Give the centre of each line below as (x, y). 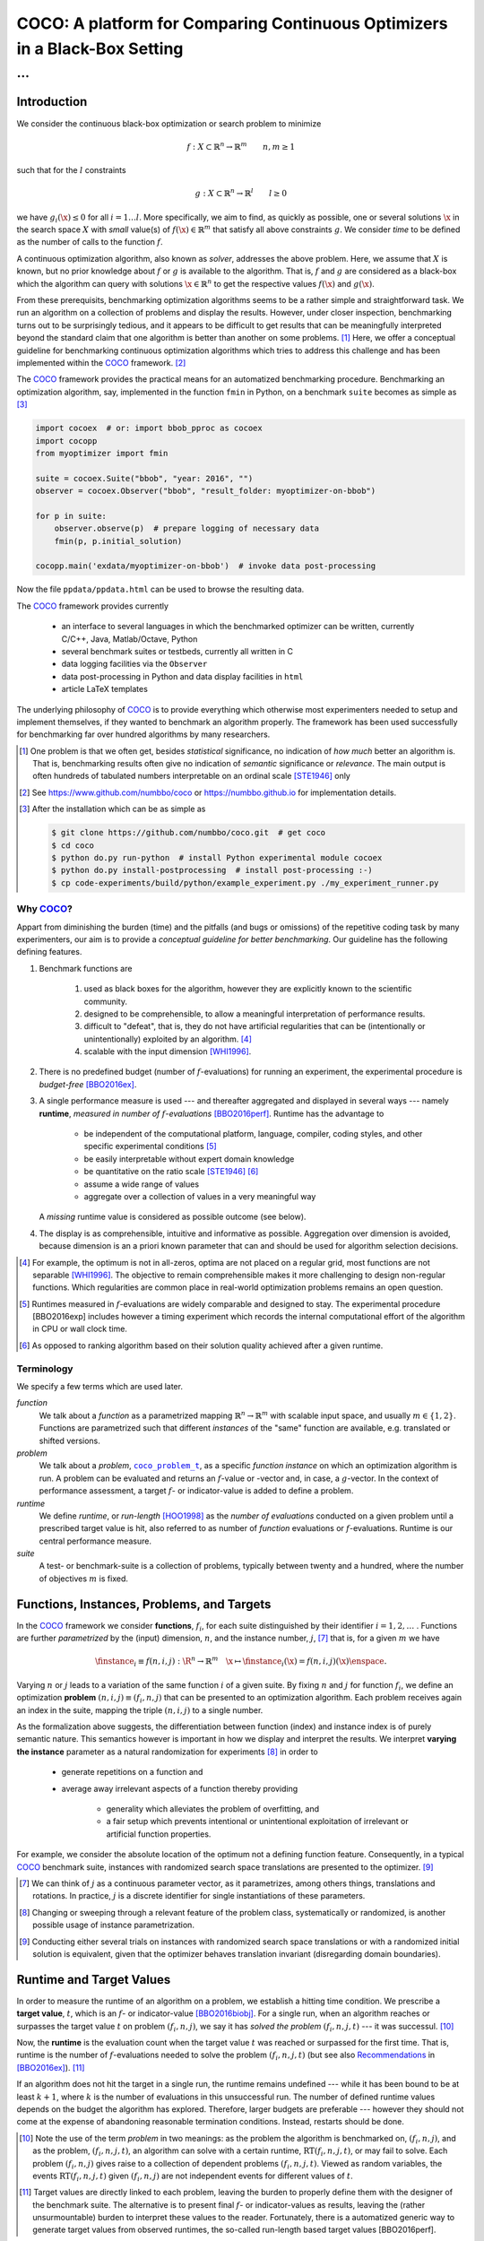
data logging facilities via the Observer (134, 664)
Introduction (52, 102)
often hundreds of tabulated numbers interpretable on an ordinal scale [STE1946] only (192, 776)
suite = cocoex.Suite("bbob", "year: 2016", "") (144, 478)
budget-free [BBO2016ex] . (88, 1084)
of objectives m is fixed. (84, 1579)
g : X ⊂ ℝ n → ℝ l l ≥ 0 (241, 193)
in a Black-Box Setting (100, 48)
